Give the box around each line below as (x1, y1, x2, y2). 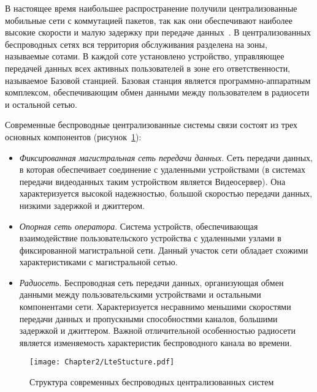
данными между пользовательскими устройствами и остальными (19, 288, 261, 301)
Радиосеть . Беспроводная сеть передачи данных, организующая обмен (19, 276, 284, 288)
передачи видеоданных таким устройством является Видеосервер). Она (19, 175, 286, 187)
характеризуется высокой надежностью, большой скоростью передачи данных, (19, 187, 313, 200)
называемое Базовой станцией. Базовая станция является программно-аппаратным (5, 73, 311, 86)
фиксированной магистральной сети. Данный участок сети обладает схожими (19, 243, 308, 256)
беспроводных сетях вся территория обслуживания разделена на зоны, (5, 37, 267, 50)
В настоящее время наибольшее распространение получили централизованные (5, 2, 297, 14)
